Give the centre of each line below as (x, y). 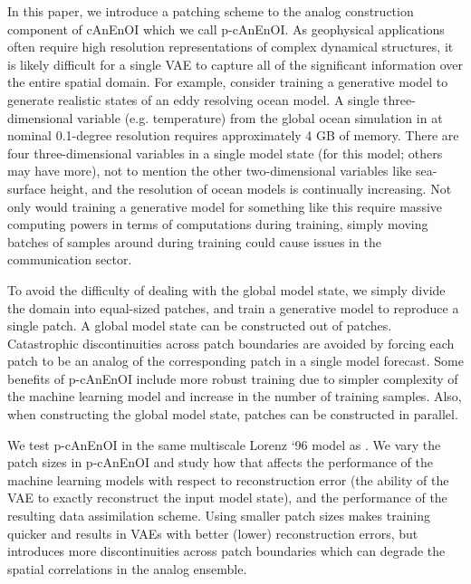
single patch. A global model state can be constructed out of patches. (200, 326)
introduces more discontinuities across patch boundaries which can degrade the (226, 551)
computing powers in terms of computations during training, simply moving (218, 224)
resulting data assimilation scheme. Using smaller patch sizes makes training (219, 516)
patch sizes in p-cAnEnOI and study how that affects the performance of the (220, 462)
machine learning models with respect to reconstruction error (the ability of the (228, 479)
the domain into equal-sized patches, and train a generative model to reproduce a (233, 307)
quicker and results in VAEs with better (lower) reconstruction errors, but (213, 533)
